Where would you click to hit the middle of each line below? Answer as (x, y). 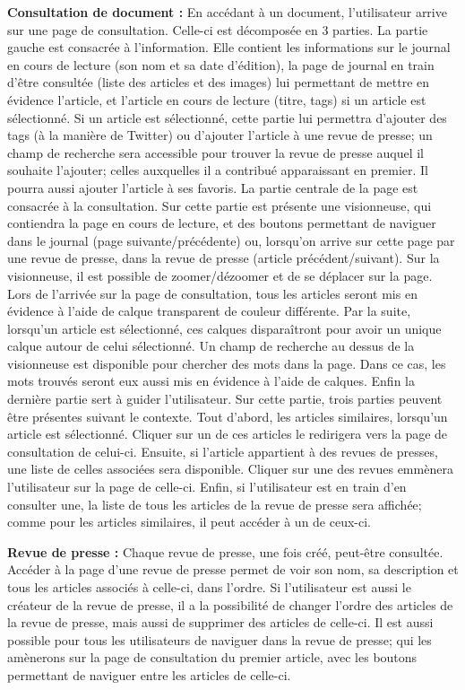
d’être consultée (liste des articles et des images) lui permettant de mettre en (219, 82)
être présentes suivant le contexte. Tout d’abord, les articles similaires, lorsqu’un (228, 416)
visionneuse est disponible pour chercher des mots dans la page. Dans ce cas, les (227, 363)
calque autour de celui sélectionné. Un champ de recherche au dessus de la (211, 346)
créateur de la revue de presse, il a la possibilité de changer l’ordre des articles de (230, 604)
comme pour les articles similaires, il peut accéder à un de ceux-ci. (189, 522)
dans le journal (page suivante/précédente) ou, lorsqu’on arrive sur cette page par (231, 240)
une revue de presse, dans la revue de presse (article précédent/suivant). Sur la (224, 258)
